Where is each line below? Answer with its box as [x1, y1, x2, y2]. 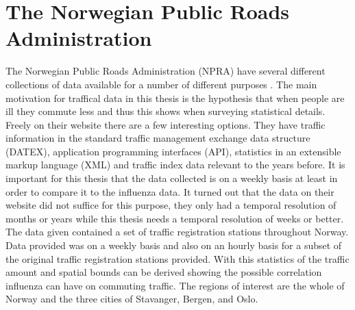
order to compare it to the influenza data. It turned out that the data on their [5, 184, 334, 198]
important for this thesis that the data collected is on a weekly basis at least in [5, 171, 338, 185]
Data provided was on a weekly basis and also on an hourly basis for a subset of [5, 238, 342, 253]
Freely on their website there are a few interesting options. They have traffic [5, 117, 326, 131]
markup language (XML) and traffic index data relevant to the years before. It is [5, 157, 345, 172]
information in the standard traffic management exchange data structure [5, 131, 310, 145]
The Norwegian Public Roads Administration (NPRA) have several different [5, 64, 326, 78]
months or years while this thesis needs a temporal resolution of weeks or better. [5, 211, 344, 225]
